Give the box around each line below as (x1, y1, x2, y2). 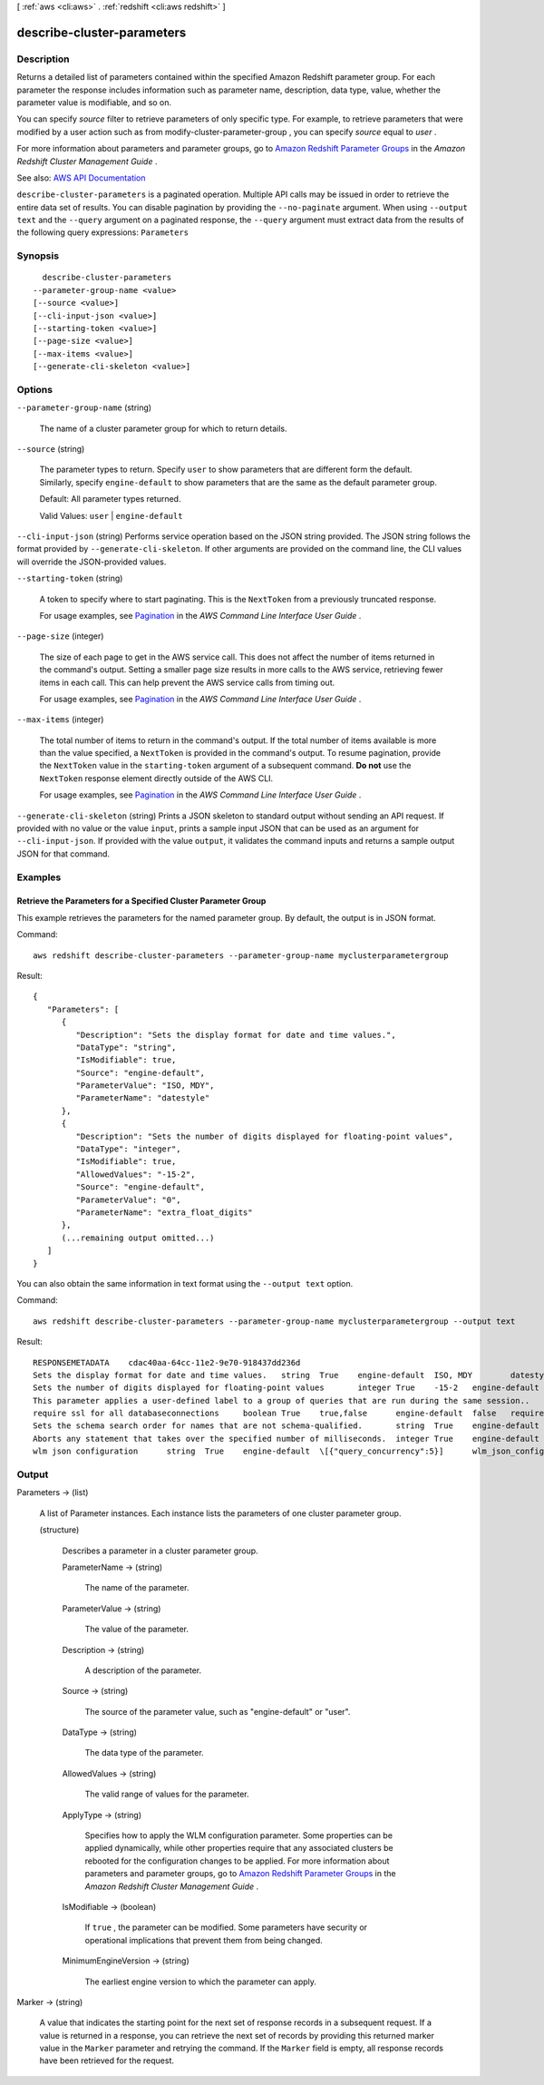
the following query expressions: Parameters (16, 227, 189, 238)
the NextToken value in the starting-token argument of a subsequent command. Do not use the (39, 760, 412, 771)
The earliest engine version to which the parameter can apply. (84, 1976, 317, 1987)
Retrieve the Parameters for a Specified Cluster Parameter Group (16, 896, 267, 906)
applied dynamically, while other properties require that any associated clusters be (84, 1843, 393, 1854)
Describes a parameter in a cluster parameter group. (62, 1545, 258, 1556)
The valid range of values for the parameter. (84, 1788, 249, 1800)
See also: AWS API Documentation (16, 172, 146, 183)
